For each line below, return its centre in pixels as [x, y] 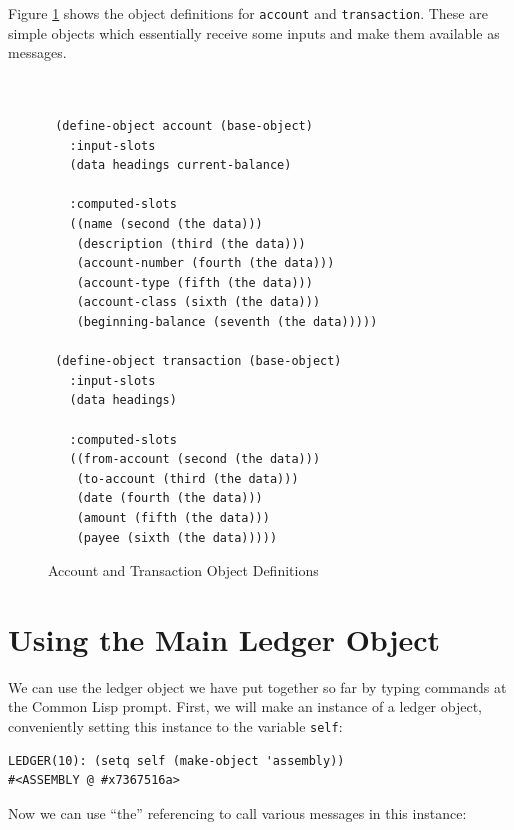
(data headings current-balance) [180, 165]
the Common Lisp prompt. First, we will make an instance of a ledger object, [245, 706]
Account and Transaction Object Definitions [183, 570]
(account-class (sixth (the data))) [198, 302]
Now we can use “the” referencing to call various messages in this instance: [237, 812]
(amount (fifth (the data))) [173, 517]
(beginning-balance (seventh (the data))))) [227, 321]
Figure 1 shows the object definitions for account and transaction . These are [248, 13]
